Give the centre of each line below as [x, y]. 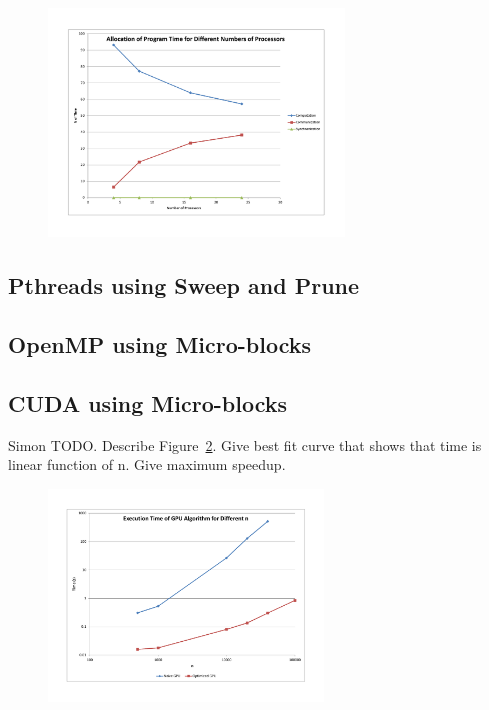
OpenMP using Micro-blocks [160, 344]
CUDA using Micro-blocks [148, 402]
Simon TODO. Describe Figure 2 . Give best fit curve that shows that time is [245, 444]
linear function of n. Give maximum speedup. [147, 464]
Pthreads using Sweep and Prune [184, 285]
